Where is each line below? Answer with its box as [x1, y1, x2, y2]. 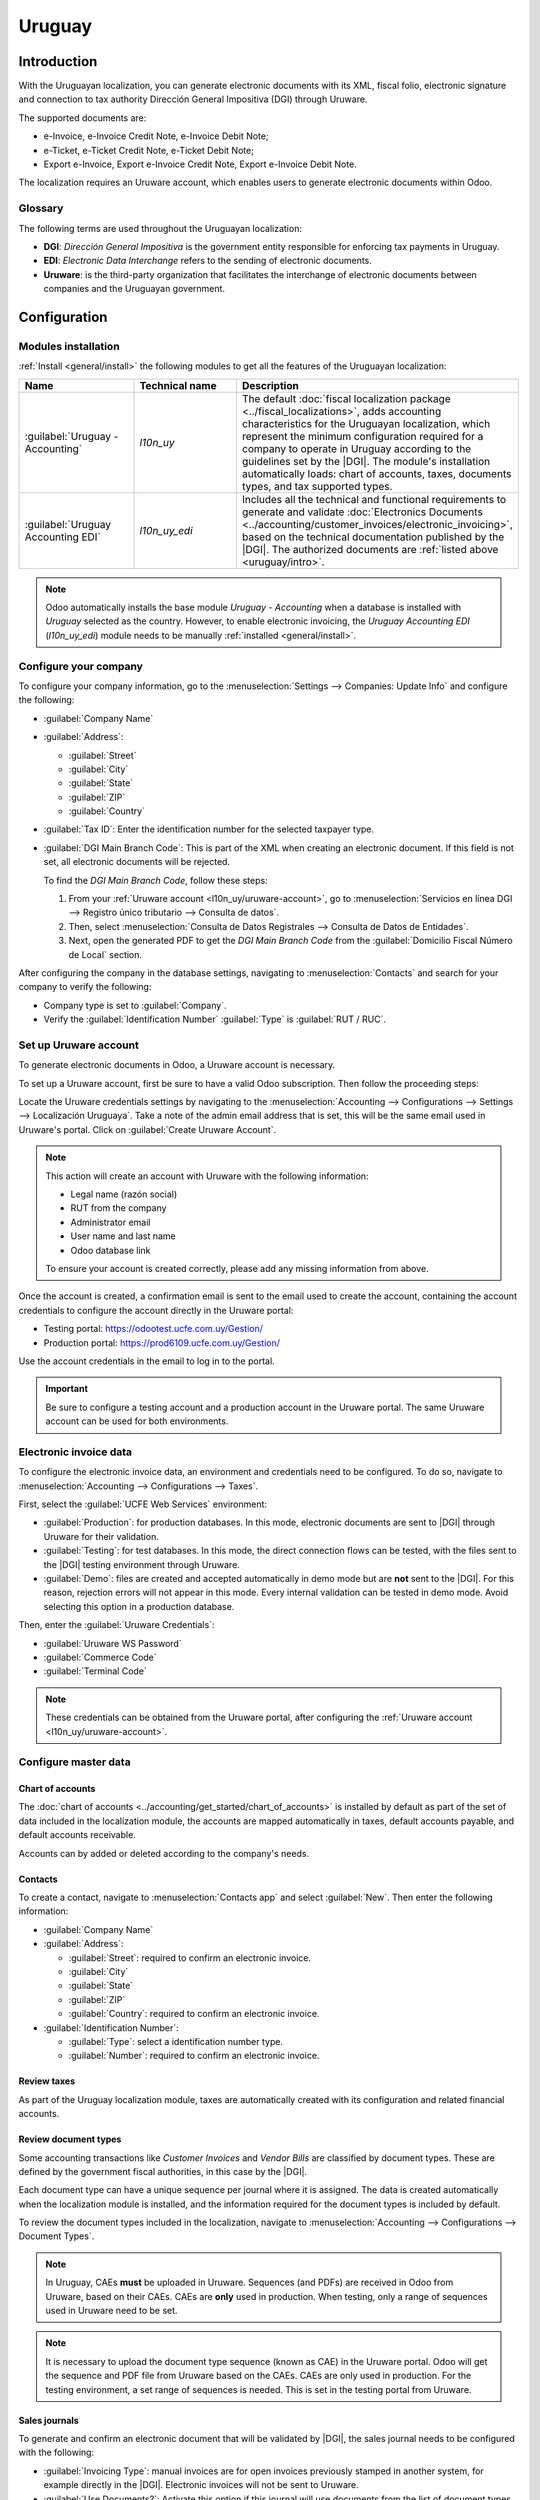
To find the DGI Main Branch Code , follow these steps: [43, 874, 269, 886]
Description [241, 378, 299, 392]
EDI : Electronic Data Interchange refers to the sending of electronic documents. [43, 255, 372, 267]
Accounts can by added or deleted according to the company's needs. [18, 1847, 310, 1859]
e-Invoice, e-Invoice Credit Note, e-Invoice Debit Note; [43, 130, 269, 142]
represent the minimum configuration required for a [241, 429, 484, 443]
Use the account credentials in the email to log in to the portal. [18, 1355, 275, 1367]
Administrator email [70, 1216, 151, 1228]
